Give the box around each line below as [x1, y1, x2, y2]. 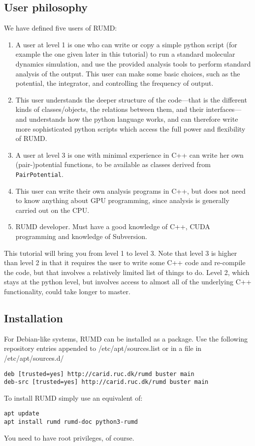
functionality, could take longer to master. [4, 286, 130, 296]
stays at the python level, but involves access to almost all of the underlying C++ [4, 276, 252, 287]
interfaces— [206, 104, 242, 114]
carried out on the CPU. [15, 205, 90, 215]
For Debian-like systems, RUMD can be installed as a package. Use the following [4, 333, 248, 343]
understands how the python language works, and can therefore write [29, 113, 238, 124]
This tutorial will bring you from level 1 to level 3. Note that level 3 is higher [4, 247, 237, 258]
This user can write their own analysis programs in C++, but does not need [15, 185, 246, 196]
